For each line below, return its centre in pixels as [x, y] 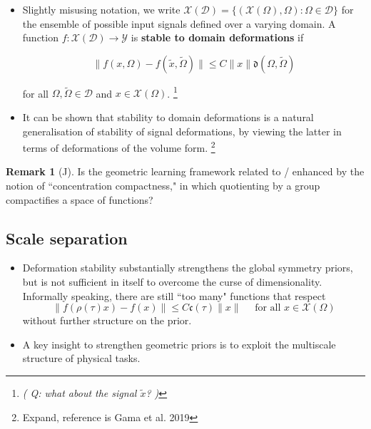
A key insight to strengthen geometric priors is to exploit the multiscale [179, 344]
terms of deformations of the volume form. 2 [119, 146]
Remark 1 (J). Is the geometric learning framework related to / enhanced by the [185, 171]
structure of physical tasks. [81, 358]
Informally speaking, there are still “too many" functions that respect [174, 295]
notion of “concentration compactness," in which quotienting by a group [163, 186]
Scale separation [67, 238]
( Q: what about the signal [80, 393]
